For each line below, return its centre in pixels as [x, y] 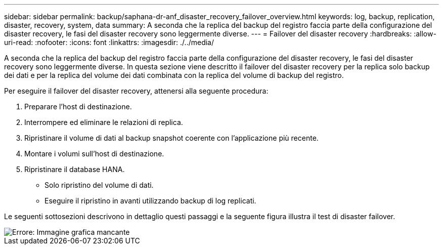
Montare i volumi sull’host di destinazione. [94, 154]
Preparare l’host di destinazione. [78, 107]
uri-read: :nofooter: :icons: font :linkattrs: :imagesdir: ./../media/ [109, 42]
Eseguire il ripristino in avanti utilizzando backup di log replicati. [150, 201]
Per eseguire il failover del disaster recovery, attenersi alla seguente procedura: [136, 91]
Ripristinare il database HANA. [75, 169]
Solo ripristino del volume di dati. [99, 185]
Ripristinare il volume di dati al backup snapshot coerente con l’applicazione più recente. [171, 138]
